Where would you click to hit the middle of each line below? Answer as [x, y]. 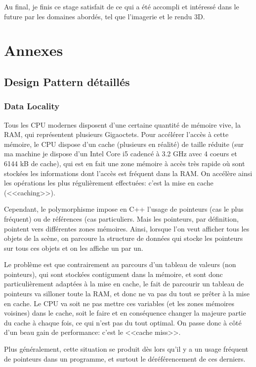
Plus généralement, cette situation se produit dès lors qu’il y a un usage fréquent [126, 349]
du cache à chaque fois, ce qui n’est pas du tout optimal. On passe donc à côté [123, 322]
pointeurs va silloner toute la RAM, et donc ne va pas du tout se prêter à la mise [127, 294]
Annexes [34, 50]
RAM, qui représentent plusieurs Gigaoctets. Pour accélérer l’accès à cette [116, 134]
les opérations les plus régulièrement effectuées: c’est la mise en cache [109, 183]
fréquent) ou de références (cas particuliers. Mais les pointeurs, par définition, [121, 218]
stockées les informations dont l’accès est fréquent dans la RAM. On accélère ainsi [128, 173]
